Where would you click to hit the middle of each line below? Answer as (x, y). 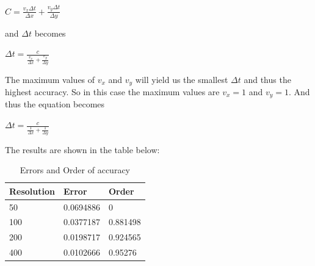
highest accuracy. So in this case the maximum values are (112, 92)
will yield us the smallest (182, 79)
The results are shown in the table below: (82, 149)
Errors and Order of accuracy (75, 170)
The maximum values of (50, 79)
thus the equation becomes (55, 104)
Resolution (32, 191)
